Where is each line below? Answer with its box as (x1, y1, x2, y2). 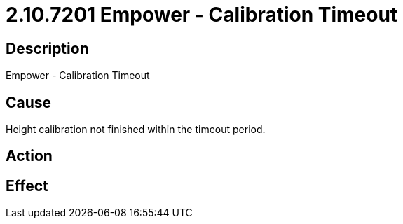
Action (6, 147, 53, 165)
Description (6, 39, 89, 57)
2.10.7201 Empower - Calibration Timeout (6, 3, 398, 27)
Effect (6, 176, 48, 195)
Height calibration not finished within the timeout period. (6, 123, 266, 136)
